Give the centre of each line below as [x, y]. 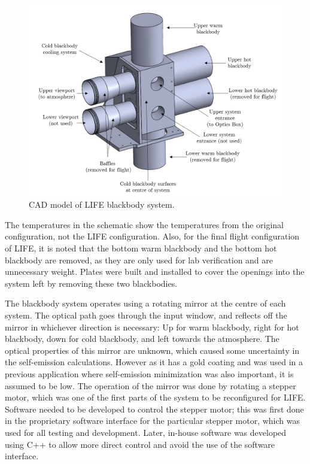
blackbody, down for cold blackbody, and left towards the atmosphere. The [142, 339]
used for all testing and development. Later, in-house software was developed [146, 432]
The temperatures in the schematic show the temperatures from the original [145, 224]
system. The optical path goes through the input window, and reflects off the [146, 315]
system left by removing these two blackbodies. [91, 283]
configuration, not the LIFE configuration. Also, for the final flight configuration [152, 236]
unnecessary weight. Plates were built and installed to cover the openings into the [155, 272]
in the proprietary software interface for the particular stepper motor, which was [152, 421]
